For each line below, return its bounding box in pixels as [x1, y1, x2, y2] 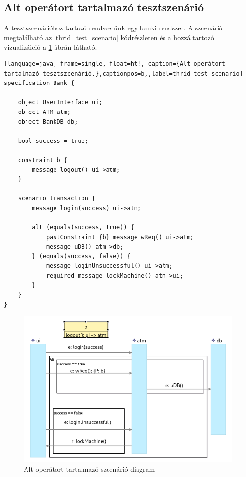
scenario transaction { [18, 195, 96, 202]
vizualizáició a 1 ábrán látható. [4, 42, 97, 52]
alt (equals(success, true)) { [32, 224, 134, 231]
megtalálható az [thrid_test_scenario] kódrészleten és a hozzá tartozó [4, 32, 214, 42]
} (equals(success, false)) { [32, 253, 131, 260]
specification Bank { [4, 80, 75, 87]
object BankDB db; [18, 118, 78, 125]
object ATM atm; [18, 108, 71, 115]
